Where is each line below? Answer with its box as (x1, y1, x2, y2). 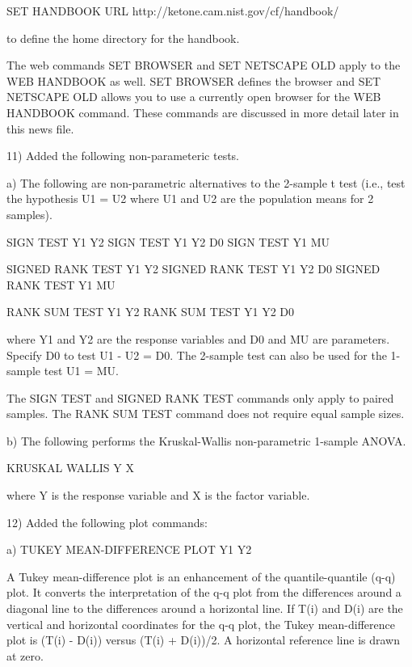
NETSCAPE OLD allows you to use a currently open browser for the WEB (6, 88, 381, 105)
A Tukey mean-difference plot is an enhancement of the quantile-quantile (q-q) (6, 568, 396, 585)
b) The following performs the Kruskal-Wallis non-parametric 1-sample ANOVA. (6, 432, 406, 449)
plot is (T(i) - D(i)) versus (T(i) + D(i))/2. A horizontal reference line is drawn (6, 631, 400, 648)
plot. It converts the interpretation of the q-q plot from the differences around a (6, 584, 401, 601)
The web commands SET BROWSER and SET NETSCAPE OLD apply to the (6, 57, 401, 74)
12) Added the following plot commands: (6, 513, 208, 530)
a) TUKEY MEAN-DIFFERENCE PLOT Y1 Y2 (6, 541, 252, 558)
